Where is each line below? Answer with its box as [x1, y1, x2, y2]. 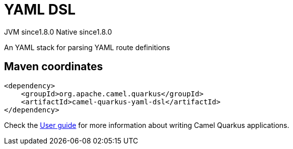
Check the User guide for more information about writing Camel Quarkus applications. [4, 120, 289, 129]
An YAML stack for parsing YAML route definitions [4, 43, 170, 52]
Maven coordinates [4, 60, 103, 73]
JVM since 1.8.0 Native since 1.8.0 [4, 27, 112, 36]
